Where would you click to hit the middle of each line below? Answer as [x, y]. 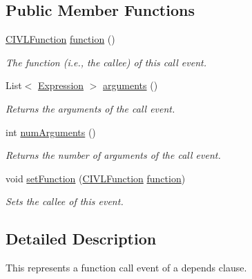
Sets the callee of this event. [65, 201]
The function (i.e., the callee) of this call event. [106, 62]
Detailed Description [81, 239]
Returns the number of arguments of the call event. [113, 155]
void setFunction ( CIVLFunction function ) [96, 178]
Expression [61, 85]
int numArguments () [51, 132]
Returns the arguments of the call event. [90, 108]
